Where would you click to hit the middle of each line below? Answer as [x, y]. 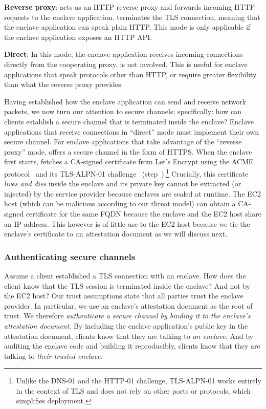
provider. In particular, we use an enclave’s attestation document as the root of [128, 305]
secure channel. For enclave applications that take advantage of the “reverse [123, 142]
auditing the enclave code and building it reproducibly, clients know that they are [132, 346]
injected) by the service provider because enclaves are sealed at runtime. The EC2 [132, 193]
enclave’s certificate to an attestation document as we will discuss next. [116, 234]
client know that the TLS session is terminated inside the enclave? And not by [127, 285]
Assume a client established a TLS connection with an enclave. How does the [125, 275]
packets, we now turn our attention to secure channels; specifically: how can [123, 111]
